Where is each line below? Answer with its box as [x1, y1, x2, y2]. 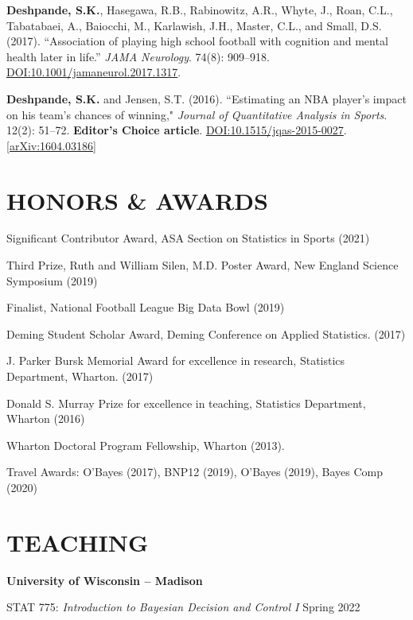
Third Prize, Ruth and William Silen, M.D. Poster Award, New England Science [6, 257, 399, 273]
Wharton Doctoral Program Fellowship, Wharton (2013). [6, 436, 285, 453]
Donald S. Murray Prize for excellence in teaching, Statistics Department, [6, 394, 366, 411]
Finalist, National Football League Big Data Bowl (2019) [6, 299, 285, 316]
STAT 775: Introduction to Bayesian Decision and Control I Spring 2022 [6, 599, 360, 615]
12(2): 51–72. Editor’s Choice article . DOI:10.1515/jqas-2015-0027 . [6, 122, 347, 138]
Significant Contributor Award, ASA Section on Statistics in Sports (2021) [6, 230, 370, 246]
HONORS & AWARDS [6, 184, 268, 216]
